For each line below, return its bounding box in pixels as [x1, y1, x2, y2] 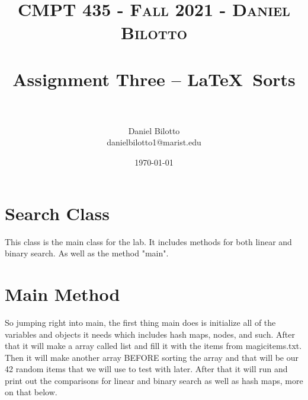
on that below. [5, 386, 57, 398]
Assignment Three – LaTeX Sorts [12, 66, 296, 91]
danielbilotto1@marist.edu [107, 136, 201, 148]
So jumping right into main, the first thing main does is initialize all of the [5, 316, 276, 328]
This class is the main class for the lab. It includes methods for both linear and [5, 235, 292, 247]
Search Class [5, 201, 110, 225]
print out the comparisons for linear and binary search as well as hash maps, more [5, 374, 303, 386]
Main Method [5, 281, 120, 306]
